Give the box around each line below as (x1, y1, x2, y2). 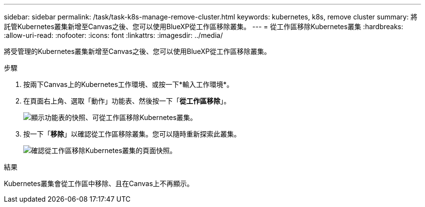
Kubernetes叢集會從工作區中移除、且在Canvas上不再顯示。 (4, 179, 194, 188)
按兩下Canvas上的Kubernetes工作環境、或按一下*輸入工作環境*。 (23, 80, 234, 88)
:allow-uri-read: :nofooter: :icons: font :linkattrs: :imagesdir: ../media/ (4, 31, 223, 39)
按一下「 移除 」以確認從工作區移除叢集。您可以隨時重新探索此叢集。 (23, 130, 241, 138)
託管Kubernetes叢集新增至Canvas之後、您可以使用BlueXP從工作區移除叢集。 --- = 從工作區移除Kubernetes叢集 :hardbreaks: (4, 22, 404, 31)
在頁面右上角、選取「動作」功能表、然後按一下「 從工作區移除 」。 (23, 97, 230, 105)
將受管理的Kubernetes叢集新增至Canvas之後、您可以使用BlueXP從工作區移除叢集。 (4, 47, 271, 55)
